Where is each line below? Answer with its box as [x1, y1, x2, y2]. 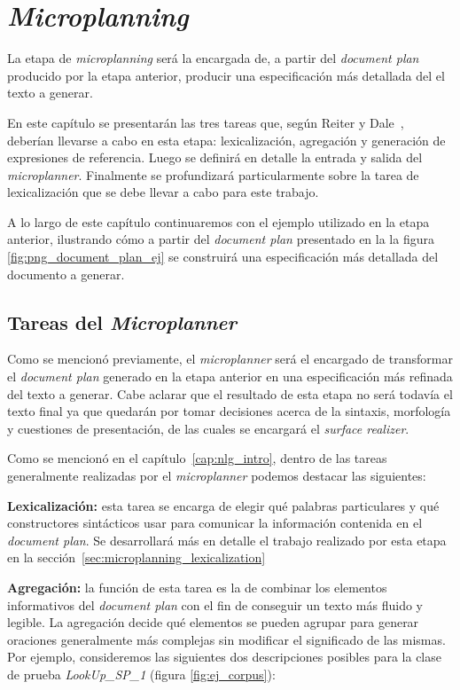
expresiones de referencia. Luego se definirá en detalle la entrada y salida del [7, 148, 423, 167]
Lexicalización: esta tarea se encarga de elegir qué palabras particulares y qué [7, 496, 440, 514]
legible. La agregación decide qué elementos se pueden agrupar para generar [7, 613, 419, 631]
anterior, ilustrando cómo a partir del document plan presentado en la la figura [7, 230, 434, 248]
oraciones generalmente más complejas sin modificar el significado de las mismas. [7, 630, 446, 648]
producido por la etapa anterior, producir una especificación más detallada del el [7, 66, 445, 84]
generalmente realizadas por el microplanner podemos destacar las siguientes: [7, 467, 426, 485]
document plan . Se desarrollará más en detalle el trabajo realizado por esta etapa [7, 530, 447, 549]
